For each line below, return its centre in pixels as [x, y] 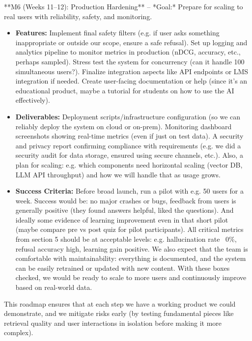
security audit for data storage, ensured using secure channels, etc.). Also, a [129, 155]
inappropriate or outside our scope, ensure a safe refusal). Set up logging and [131, 42]
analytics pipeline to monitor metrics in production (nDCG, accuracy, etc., [128, 52]
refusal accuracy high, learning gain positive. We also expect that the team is [132, 248]
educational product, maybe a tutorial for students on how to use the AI [125, 90]
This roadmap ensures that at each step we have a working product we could [120, 303]
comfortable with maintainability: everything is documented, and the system [131, 258]
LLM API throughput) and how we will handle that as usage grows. [118, 174]
